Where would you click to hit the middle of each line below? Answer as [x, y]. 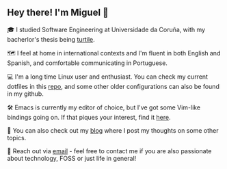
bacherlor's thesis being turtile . [51, 39]
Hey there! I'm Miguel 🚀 [58, 13]
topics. [17, 138]
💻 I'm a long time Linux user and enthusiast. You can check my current [108, 77]
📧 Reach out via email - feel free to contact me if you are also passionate [109, 151]
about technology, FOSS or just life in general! [72, 158]
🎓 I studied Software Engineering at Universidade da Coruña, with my [106, 29]
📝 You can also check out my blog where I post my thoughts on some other [113, 130]
